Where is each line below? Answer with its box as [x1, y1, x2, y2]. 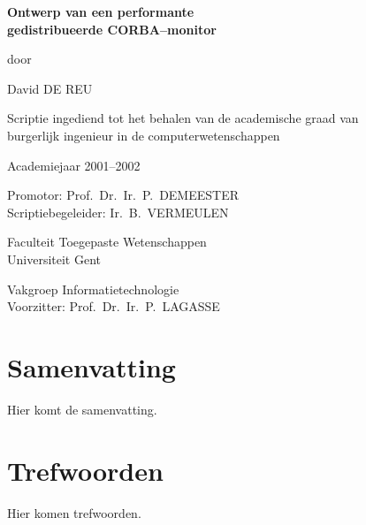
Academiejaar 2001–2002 [7, 156, 141, 174]
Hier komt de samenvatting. [7, 399, 157, 418]
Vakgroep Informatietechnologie [7, 279, 179, 298]
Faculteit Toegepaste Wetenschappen [7, 232, 207, 251]
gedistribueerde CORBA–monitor [7, 19, 217, 38]
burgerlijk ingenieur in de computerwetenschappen [7, 126, 280, 144]
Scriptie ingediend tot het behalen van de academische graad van [7, 109, 359, 127]
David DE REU [7, 79, 93, 97]
